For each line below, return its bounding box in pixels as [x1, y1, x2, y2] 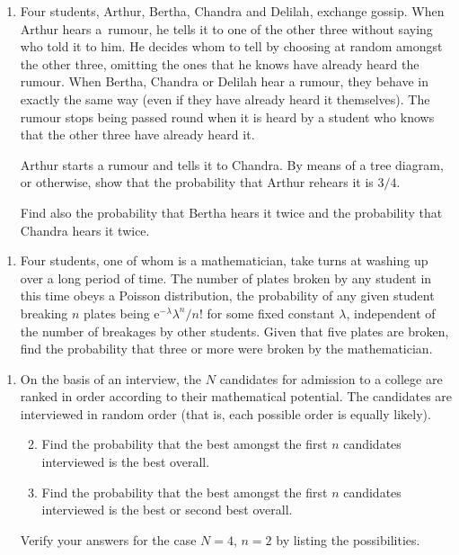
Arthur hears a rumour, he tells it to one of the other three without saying [20, 19, 433, 38]
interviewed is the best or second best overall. [41, 500, 293, 519]
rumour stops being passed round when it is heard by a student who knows [20, 107, 435, 126]
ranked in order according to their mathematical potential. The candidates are [20, 387, 453, 406]
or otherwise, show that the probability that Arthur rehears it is [20, 173, 374, 192]
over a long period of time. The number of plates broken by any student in [20, 268, 432, 287]
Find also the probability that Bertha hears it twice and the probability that [20, 202, 443, 221]
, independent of [346, 303, 436, 322]
